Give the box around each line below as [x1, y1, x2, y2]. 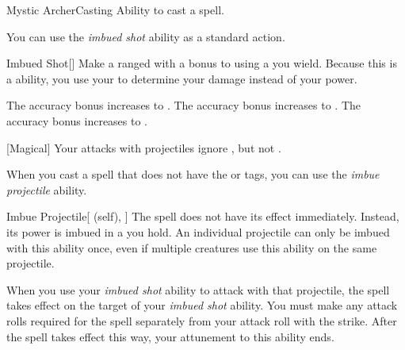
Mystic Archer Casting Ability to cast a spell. [6, 2, 224, 17]
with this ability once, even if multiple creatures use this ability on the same [6, 239, 377, 256]
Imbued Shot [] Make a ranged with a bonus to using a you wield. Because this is [6, 55, 397, 71]
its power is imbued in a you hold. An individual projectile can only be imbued [6, 223, 390, 240]
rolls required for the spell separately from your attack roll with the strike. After [6, 312, 397, 329]
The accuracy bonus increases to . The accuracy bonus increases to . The [6, 97, 361, 113]
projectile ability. [6, 181, 87, 198]
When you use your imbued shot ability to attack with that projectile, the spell [6, 281, 390, 298]
